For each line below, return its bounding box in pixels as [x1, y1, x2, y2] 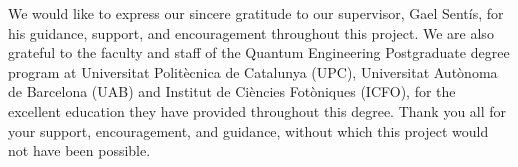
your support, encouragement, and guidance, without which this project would [8, 120, 489, 141]
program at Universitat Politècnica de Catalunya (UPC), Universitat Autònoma [8, 61, 498, 82]
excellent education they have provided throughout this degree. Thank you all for [8, 100, 507, 121]
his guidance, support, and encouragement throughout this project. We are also [8, 22, 494, 43]
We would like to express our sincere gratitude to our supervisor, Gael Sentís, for [8, 3, 504, 23]
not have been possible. [8, 140, 151, 161]
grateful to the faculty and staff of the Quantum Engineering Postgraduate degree [8, 42, 510, 63]
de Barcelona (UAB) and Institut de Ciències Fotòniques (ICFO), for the [8, 81, 456, 102]
